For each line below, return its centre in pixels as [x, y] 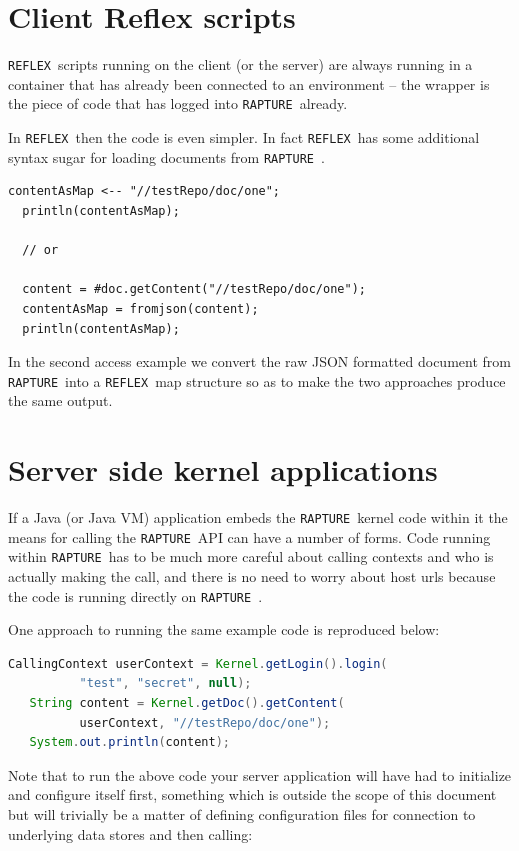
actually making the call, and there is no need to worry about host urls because [252, 576]
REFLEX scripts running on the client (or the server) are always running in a [240, 64]
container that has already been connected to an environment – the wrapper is [249, 83]
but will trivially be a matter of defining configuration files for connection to [242, 814]
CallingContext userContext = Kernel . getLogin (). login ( [198, 663]
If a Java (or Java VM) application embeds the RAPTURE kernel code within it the [258, 517]
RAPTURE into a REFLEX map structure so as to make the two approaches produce [257, 380]
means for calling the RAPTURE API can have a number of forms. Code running [249, 536]
